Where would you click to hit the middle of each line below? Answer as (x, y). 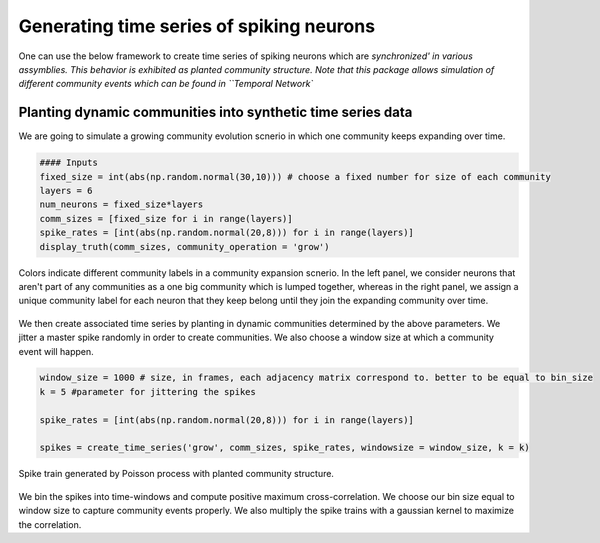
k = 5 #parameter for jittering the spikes (148, 391)
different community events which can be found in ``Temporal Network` (166, 84)
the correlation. (50, 524)
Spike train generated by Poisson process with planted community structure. (176, 474)
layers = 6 (66, 190)
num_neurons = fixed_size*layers (121, 204)
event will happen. (56, 351)
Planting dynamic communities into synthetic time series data (215, 112)
